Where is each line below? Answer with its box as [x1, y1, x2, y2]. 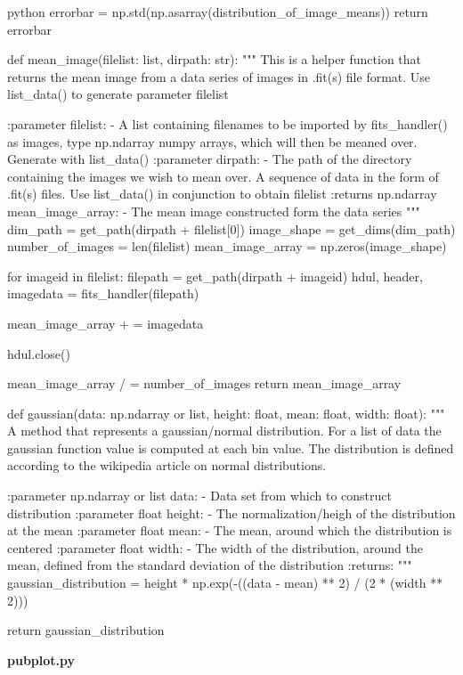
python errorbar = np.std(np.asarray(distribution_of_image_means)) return [7, 3, 428, 20]
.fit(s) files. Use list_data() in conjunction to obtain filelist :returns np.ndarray [7, 184, 437, 203]
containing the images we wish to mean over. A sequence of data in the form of [7, 167, 439, 185]
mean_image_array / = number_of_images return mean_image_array [7, 374, 402, 393]
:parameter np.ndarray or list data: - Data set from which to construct [7, 486, 392, 505]
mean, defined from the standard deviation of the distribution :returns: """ [7, 556, 412, 574]
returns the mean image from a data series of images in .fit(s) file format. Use [7, 67, 431, 85]
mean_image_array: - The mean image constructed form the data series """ [7, 201, 420, 220]
